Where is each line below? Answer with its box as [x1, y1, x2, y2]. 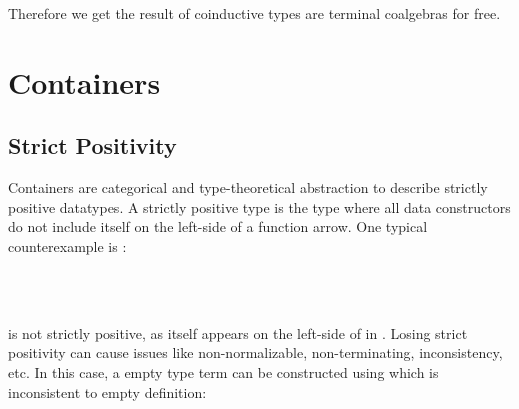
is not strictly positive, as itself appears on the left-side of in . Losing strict [8, 322, 468, 343]
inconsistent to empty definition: [8, 381, 207, 402]
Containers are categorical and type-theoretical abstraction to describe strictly [8, 177, 488, 198]
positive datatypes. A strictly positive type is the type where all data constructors [8, 196, 511, 217]
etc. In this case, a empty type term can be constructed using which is [8, 361, 439, 382]
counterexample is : [8, 235, 127, 256]
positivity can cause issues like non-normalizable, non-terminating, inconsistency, [8, 342, 503, 363]
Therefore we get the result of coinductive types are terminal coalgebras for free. [8, 3, 501, 23]
